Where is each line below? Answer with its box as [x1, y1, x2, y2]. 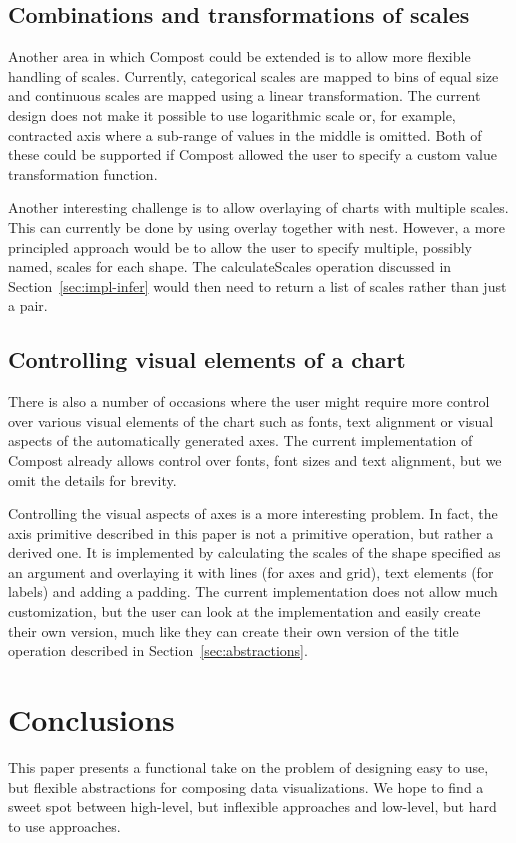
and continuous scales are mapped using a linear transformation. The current [8, 85, 481, 106]
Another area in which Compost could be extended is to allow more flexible [8, 46, 471, 67]
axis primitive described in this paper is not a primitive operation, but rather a [8, 522, 494, 543]
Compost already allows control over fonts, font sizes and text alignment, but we [8, 449, 502, 470]
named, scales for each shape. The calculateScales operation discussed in [8, 256, 452, 277]
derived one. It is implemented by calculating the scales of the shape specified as [8, 542, 501, 563]
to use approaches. [8, 815, 121, 836]
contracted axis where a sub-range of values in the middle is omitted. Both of [8, 124, 482, 145]
